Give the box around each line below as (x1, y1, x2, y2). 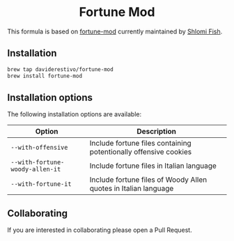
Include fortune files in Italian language (89, 161, 217, 171)
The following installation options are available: (7, 110, 141, 118)
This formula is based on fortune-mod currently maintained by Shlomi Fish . (7, 27, 223, 36)
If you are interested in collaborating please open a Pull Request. (7, 226, 193, 234)
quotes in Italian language (89, 184, 174, 194)
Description (136, 127, 176, 137)
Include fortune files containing (89, 139, 192, 148)
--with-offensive (10, 143, 68, 152)
